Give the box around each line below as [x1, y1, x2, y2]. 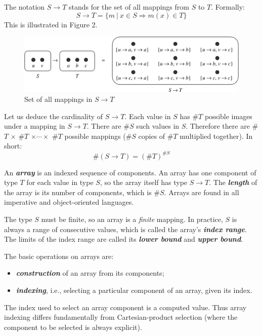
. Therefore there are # [186, 121, 258, 131]
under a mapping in [4, 121, 65, 131]
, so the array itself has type [100, 177, 188, 188]
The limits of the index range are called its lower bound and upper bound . [4, 234, 243, 244]
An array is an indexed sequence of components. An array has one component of [4, 167, 256, 177]
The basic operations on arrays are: [4, 250, 114, 261]
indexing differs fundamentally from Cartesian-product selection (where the [4, 312, 238, 322]
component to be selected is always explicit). [4, 321, 142, 332]
